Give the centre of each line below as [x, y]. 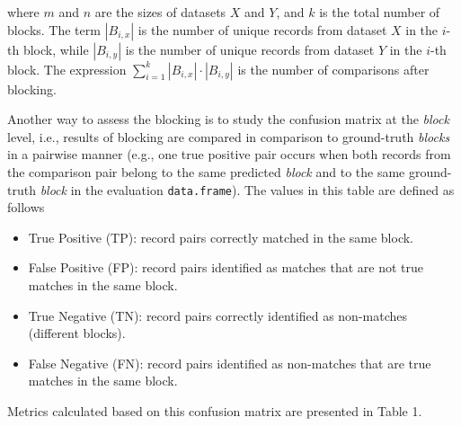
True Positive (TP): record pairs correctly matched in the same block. [221, 237]
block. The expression [67, 69]
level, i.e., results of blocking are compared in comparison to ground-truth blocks [229, 136]
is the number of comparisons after [333, 69]
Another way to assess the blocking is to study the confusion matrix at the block [228, 119]
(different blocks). [77, 333]
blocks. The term [54, 29]
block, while [56, 49]
